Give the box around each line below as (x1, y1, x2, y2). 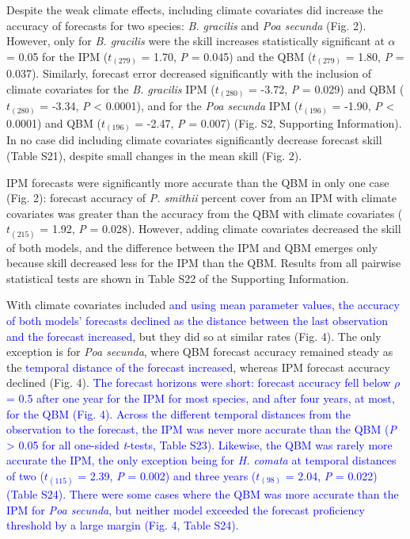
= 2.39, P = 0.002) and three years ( (78, 467, 256, 484)
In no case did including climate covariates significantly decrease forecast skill (6, 132, 382, 148)
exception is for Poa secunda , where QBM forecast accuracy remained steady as (6, 343, 393, 360)
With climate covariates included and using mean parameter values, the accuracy (6, 296, 400, 313)
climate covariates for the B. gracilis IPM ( (6, 80, 215, 97)
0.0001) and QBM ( (6, 114, 101, 131)
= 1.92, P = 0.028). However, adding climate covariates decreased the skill (40, 220, 401, 237)
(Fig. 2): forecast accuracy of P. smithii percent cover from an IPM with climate (6, 189, 397, 206)
